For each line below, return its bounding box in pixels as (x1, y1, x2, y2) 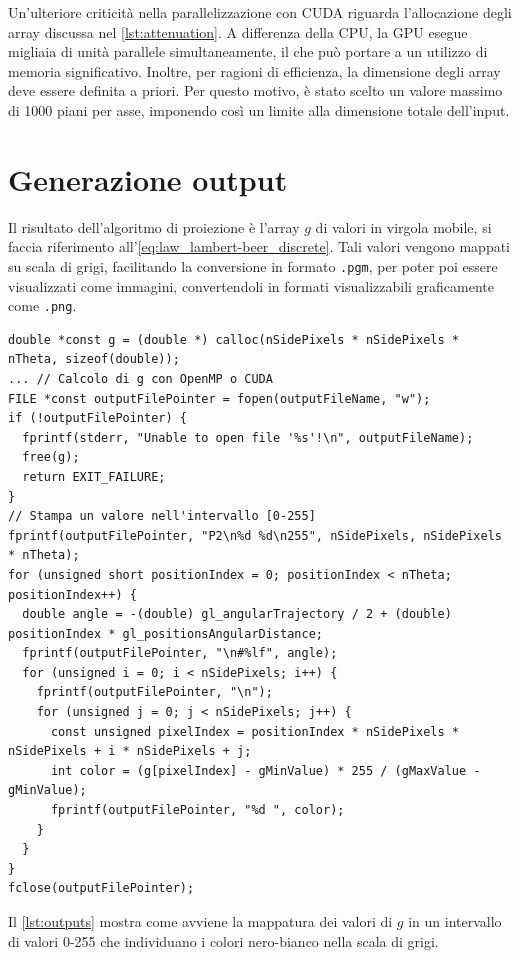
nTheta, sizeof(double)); (8, 352, 180, 367)
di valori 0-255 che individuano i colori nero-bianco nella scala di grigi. (8, 930, 439, 951)
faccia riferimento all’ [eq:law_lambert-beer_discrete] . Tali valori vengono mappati (8, 236, 511, 257)
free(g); (22, 450, 80, 465)
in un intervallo (408, 911, 502, 931)
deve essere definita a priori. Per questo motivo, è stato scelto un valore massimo (8, 80, 503, 101)
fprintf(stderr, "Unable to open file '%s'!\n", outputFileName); (22, 430, 474, 445)
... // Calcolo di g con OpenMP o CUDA (8, 371, 273, 386)
